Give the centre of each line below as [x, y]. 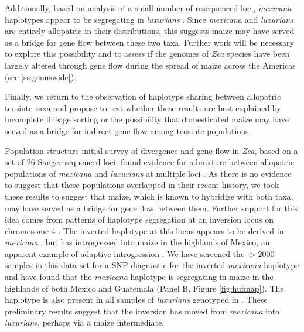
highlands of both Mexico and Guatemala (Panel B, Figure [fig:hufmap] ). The [144, 288]
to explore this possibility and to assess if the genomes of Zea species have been [147, 54]
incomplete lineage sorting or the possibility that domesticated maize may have [147, 119]
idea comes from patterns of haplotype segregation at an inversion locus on [139, 219]
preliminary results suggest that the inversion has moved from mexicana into [142, 311]
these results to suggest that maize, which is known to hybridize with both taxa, [149, 196]
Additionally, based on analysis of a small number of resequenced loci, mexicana [148, 8]
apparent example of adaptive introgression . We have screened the [125, 253]
